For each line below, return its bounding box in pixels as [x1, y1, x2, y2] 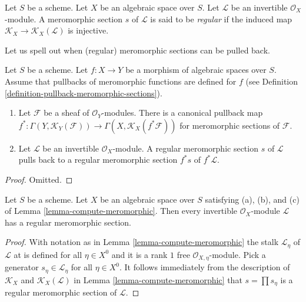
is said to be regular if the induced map [150, 12, 292, 25]
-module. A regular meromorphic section [112, 142, 258, 154]
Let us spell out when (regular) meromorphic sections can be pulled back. [5, 43, 270, 56]
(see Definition [245, 75, 298, 87]
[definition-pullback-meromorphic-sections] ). [5, 86, 162, 99]
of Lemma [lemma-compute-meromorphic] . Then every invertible [5, 204, 238, 217]
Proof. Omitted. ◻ [5, 173, 73, 185]
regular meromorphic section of [5, 286, 117, 298]
